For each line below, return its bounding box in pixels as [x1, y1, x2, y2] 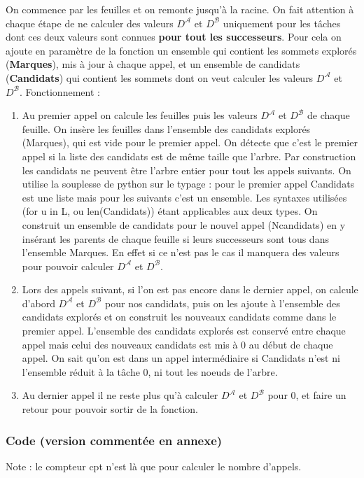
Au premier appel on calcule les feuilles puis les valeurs [22, 108, 258, 122]
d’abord [22, 295, 55, 310]
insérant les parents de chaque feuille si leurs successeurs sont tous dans [22, 231, 329, 246]
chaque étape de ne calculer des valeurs [6, 15, 174, 30]
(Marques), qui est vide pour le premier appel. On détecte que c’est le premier [22, 135, 358, 150]
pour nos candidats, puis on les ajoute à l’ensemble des [105, 295, 340, 310]
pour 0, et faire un [267, 388, 346, 402]
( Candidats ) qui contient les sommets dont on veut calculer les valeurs [6, 70, 314, 85]
